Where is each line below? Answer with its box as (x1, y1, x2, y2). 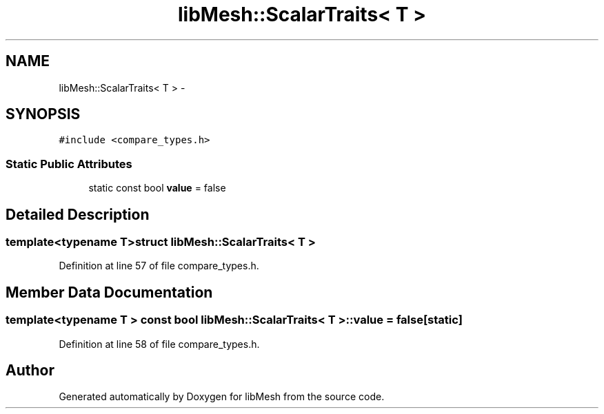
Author (6, 362, 54, 380)
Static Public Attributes (6, 156, 132, 171)
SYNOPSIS (6, 105, 81, 123)
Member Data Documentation (6, 283, 213, 301)
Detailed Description (6, 205, 150, 223)
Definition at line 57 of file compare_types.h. (59, 260, 259, 272)
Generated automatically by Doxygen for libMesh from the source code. (59, 391, 385, 403)
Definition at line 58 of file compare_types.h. (59, 338, 260, 350)
